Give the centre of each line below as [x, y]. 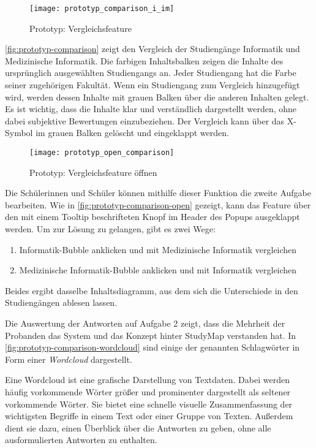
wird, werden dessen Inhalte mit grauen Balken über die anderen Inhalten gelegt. [157, 97]
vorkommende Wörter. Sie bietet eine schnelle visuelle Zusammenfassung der [149, 404]
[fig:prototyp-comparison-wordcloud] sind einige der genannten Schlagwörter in [152, 347]
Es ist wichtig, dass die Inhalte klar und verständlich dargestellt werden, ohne [151, 109]
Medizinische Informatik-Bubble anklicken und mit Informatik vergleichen [158, 270]
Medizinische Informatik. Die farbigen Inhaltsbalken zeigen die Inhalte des [144, 60]
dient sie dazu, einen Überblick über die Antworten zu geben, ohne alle [138, 427]
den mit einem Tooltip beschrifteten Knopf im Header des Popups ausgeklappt [152, 217]
